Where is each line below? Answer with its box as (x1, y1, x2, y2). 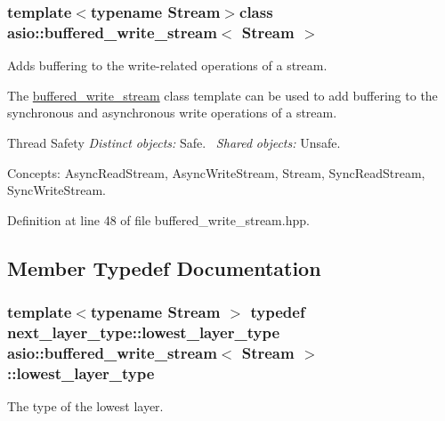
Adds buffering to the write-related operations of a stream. (7, 56, 328, 75)
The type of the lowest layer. (7, 397, 164, 416)
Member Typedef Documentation (7, 254, 321, 281)
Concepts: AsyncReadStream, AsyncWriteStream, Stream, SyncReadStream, (7, 163, 425, 182)
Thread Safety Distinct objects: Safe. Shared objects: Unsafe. (7, 133, 341, 151)
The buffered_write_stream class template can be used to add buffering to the (7, 85, 438, 104)
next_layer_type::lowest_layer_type (7, 320, 280, 343)
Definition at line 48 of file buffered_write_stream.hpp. (7, 210, 310, 229)
